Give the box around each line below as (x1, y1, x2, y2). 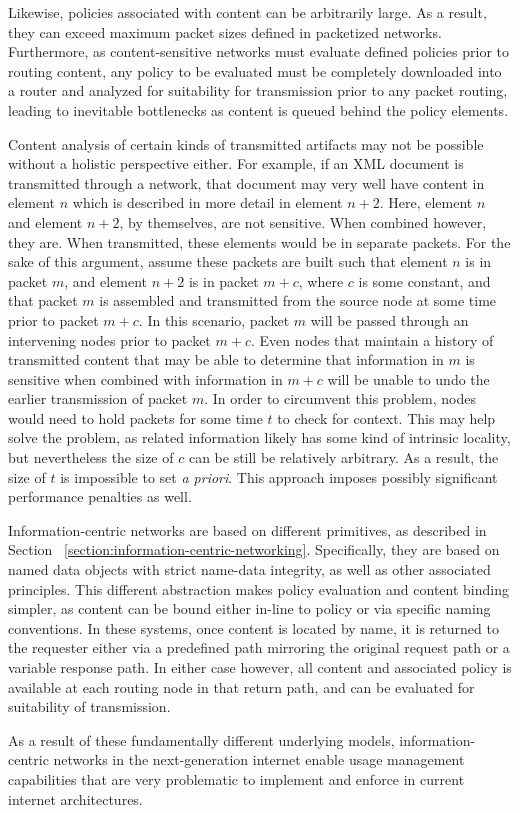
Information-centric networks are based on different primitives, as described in (8, 519, 487, 540)
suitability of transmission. (8, 696, 171, 717)
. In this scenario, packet (138, 309, 290, 330)
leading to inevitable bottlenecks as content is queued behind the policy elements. (8, 99, 509, 120)
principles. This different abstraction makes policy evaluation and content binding (8, 578, 509, 599)
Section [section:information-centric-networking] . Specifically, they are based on (8, 539, 500, 560)
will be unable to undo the (327, 368, 490, 389)
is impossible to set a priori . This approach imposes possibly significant (60, 466, 498, 487)
